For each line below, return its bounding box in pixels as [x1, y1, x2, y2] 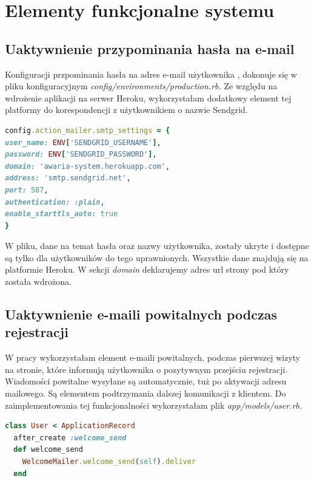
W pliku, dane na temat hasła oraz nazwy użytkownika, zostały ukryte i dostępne [5, 239, 309, 252]
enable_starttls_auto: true [5, 210, 118, 219]
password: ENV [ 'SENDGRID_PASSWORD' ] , [5, 150, 157, 159]
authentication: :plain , [5, 197, 105, 206]
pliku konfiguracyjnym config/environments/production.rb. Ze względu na [5, 80, 278, 92]
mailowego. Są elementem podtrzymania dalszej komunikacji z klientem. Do [5, 387, 286, 400]
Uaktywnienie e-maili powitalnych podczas [5, 305, 277, 324]
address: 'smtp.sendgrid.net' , [5, 174, 131, 183]
